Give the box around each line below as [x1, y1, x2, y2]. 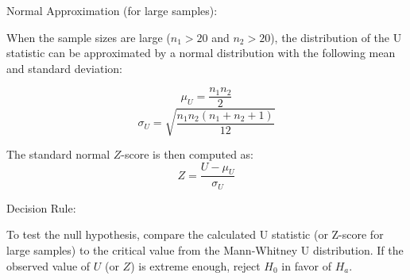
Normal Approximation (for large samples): [6, 2, 218, 18]
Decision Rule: [6, 199, 76, 216]
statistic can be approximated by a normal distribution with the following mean [6, 44, 396, 61]
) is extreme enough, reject [130, 257, 261, 274]
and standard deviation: [6, 59, 122, 76]
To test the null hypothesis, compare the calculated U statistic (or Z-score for [6, 226, 384, 243]
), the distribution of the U [270, 29, 402, 45]
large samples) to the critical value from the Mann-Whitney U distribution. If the [6, 242, 404, 259]
